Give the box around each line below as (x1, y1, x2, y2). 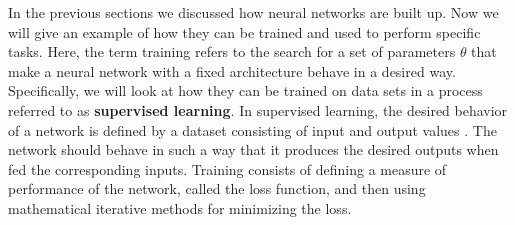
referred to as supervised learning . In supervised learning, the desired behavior (8, 99, 508, 120)
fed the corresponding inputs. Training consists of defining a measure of (8, 158, 447, 179)
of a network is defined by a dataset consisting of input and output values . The (8, 119, 497, 140)
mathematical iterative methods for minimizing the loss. (8, 197, 352, 218)
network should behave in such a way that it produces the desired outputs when (8, 139, 499, 160)
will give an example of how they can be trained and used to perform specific (8, 21, 481, 42)
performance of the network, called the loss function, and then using (8, 178, 426, 199)
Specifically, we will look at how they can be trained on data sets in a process (8, 80, 483, 101)
